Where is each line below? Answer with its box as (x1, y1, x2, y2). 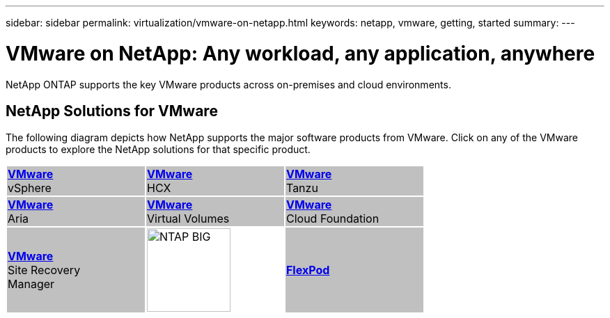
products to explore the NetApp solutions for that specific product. (6, 143, 311, 156)
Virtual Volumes (146, 212, 230, 226)
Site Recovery (8, 263, 81, 278)
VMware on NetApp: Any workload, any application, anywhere (6, 41, 595, 65)
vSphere (8, 181, 52, 196)
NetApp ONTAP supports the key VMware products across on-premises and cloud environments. (6, 78, 451, 90)
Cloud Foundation (286, 212, 380, 226)
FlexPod (286, 263, 330, 278)
